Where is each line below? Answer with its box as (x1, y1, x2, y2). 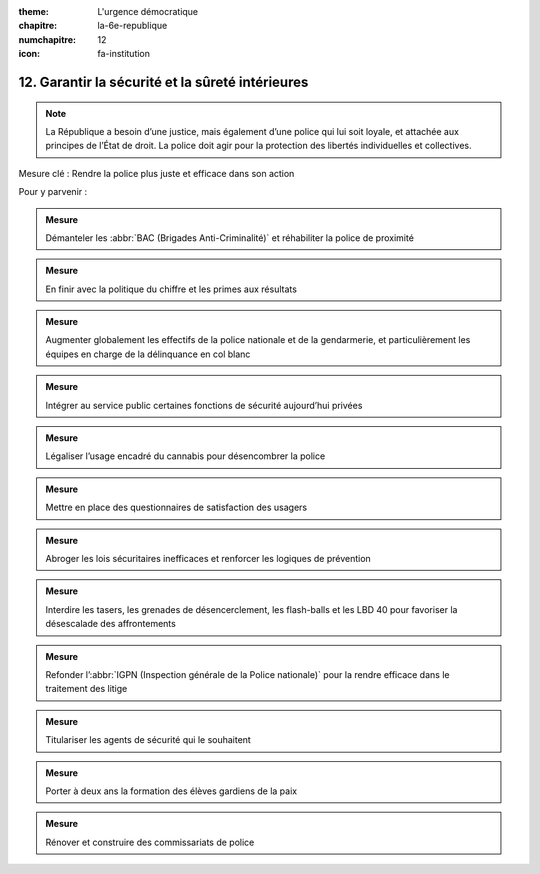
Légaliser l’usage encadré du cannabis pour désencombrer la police (45, 450, 326, 462)
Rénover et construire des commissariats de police (45, 836, 255, 848)
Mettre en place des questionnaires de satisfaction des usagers (45, 501, 308, 514)
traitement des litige (45, 683, 128, 695)
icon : (18, 48, 41, 60)
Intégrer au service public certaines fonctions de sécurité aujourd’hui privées (45, 399, 363, 411)
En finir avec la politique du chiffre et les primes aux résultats (45, 283, 297, 295)
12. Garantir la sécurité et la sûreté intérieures (18, 73, 309, 90)
